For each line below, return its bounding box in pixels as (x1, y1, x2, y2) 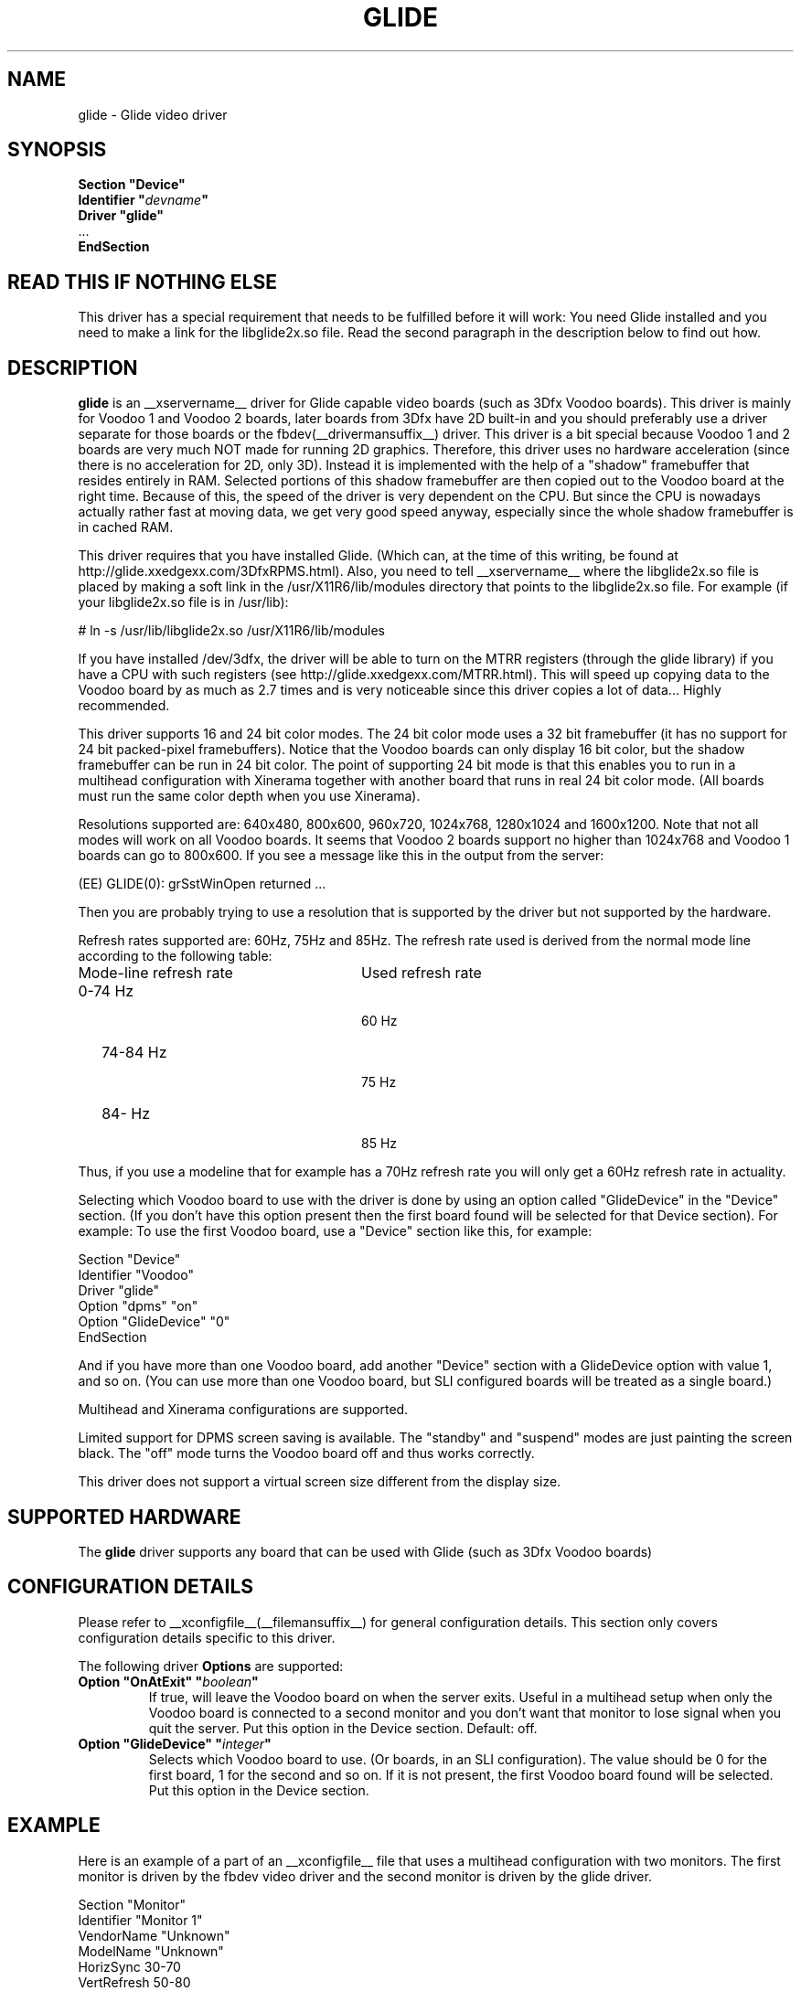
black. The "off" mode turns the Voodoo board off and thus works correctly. (78, 1445, 535, 1462)
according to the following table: (78, 948, 272, 964)
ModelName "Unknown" (78, 1943, 224, 1959)
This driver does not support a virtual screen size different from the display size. (78, 1474, 561, 1490)
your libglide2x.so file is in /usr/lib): (78, 594, 289, 611)
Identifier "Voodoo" (78, 1267, 195, 1283)
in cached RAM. (78, 519, 174, 536)
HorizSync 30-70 (78, 1958, 181, 1975)
